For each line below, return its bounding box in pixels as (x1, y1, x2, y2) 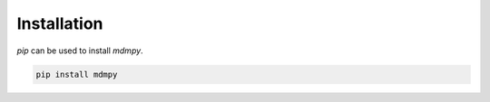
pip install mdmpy (35, 69, 118, 79)
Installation (16, 14, 103, 33)
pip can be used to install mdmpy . (16, 45, 144, 56)
